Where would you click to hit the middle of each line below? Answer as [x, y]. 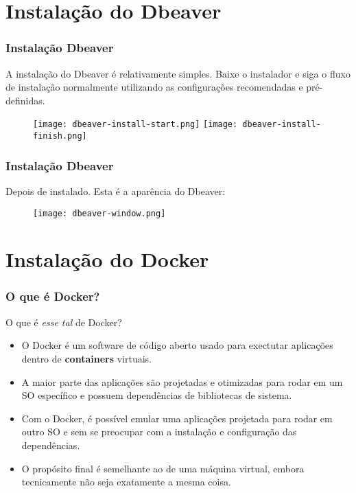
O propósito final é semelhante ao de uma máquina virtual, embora [163, 468]
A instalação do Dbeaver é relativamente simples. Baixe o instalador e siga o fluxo [178, 73]
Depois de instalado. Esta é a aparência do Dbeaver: [116, 191]
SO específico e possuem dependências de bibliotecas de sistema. [157, 395]
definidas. [25, 100]
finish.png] [60, 136]
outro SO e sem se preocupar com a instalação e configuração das [159, 432]
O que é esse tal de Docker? [64, 322]
